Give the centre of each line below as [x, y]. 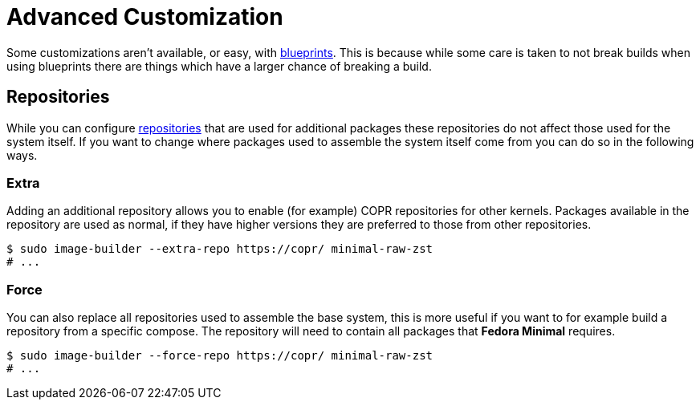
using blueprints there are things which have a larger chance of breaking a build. [219, 66]
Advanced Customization [145, 17]
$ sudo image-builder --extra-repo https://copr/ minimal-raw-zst [220, 249]
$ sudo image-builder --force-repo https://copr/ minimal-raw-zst [220, 356]
